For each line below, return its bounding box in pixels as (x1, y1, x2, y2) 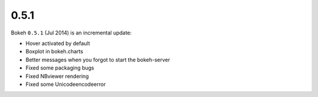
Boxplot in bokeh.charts (25, 48, 84, 55)
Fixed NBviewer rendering (25, 72, 89, 79)
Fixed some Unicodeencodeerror (25, 81, 106, 88)
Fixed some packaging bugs (25, 64, 94, 71)
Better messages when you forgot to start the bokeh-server (25, 56, 170, 63)
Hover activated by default (25, 40, 91, 47)
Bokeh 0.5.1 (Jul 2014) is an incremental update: (11, 29, 132, 36)
